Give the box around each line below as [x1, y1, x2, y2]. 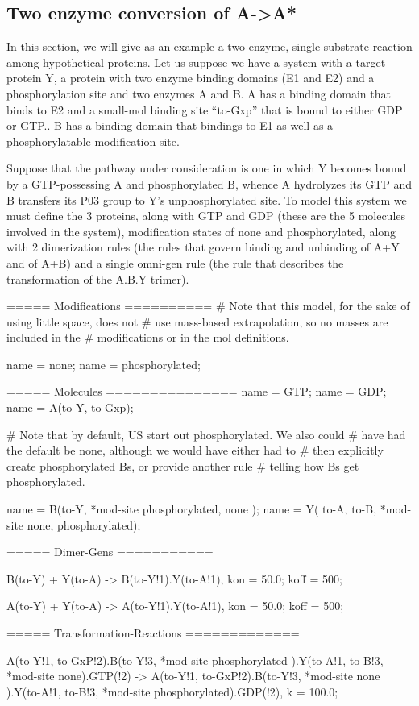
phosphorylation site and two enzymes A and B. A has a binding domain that [6, 85, 391, 102]
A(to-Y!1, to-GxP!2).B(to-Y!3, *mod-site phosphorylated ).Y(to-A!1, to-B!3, [6, 651, 384, 668]
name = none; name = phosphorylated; [6, 355, 201, 372]
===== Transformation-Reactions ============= [6, 625, 300, 642]
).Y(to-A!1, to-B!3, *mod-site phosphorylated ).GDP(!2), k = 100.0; [6, 683, 338, 700]
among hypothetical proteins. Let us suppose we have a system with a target [6, 53, 386, 70]
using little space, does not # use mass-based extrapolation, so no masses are [6, 313, 388, 330]
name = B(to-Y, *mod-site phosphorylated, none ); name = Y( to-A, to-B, [6, 500, 377, 517]
